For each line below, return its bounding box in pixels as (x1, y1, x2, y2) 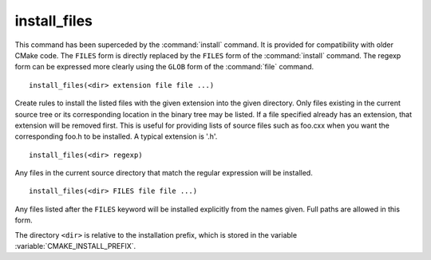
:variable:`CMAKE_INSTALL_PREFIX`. (14, 242, 136, 251)
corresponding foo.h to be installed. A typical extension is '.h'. (14, 132, 218, 141)
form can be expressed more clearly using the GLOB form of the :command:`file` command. (14, 62, 314, 72)
